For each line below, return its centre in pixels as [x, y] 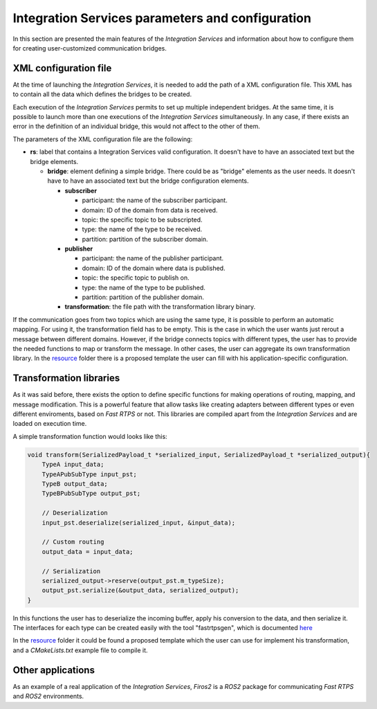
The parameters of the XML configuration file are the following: [103, 139]
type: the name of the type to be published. [144, 287]
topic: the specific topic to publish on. [136, 278]
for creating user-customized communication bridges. [90, 48]
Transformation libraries [66, 378]
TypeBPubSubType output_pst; [91, 494]
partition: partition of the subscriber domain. [145, 239]
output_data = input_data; [88, 551]
